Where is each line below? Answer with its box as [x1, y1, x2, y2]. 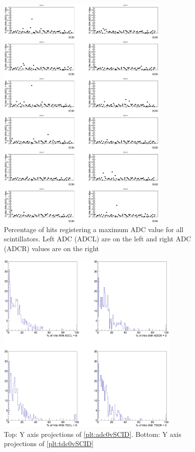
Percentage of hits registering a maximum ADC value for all [4, 224, 184, 234]
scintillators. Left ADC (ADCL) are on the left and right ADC [4, 234, 191, 244]
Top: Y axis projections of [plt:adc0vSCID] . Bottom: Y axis [4, 429, 181, 439]
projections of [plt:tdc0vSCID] [4, 438, 94, 449]
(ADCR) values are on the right [4, 243, 99, 253]
